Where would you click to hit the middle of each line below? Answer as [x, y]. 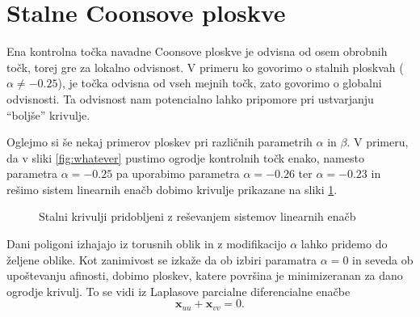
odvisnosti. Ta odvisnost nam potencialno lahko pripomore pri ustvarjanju [190, 98]
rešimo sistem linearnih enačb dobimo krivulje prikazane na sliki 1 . [172, 189]
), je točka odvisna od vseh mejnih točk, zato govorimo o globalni [220, 83]
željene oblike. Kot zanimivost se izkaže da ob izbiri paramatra [162, 259]
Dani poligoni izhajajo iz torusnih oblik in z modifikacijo [147, 244]
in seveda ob [383, 259]
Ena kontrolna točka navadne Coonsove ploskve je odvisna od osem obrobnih [197, 51]
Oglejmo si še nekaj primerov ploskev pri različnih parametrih [160, 142]
